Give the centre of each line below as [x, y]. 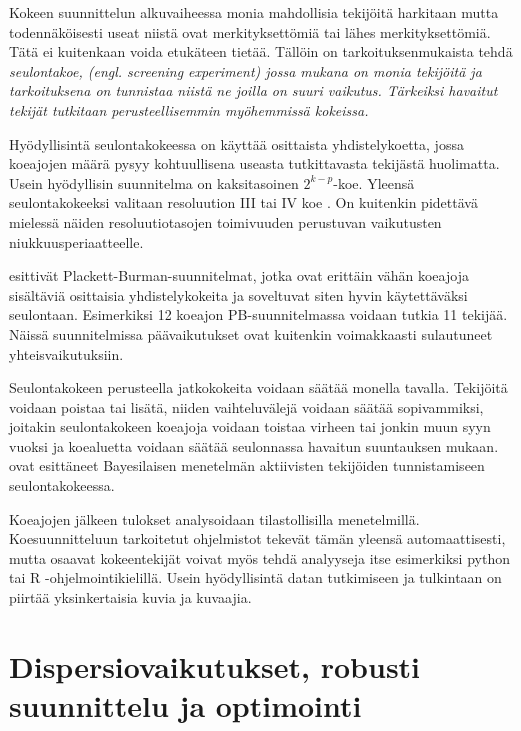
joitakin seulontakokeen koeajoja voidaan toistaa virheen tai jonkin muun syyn [250, 426]
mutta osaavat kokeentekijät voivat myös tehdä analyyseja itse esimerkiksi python [259, 557]
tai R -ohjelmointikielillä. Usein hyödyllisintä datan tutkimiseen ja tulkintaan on [255, 577]
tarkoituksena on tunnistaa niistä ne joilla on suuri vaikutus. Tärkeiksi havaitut [253, 90]
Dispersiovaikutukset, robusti [215, 665]
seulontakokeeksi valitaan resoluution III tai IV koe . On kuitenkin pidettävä [243, 202]
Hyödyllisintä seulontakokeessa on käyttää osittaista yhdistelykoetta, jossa [236, 143]
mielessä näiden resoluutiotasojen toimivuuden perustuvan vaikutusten [225, 221]
